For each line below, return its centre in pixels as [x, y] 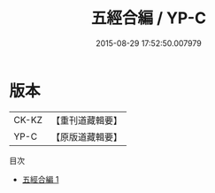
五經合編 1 [40, 179]
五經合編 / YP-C [149, 18]
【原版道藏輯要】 [86, 136]
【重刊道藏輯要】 [86, 120]
